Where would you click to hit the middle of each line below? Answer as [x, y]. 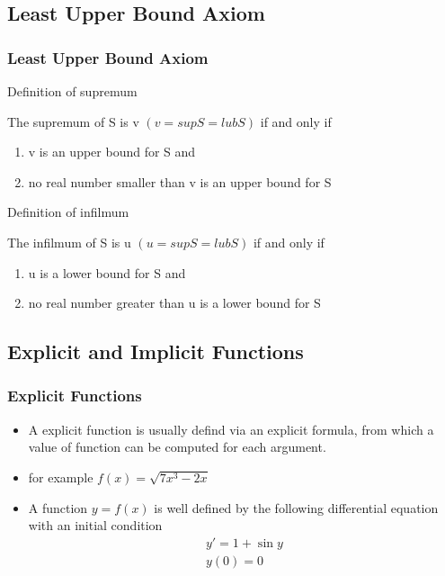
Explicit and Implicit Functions [156, 351]
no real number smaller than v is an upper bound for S [180, 181]
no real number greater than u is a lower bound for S [174, 303]
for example [61, 477]
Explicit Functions [75, 396]
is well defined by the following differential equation [296, 507]
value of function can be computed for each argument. [177, 447]
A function [58, 507]
